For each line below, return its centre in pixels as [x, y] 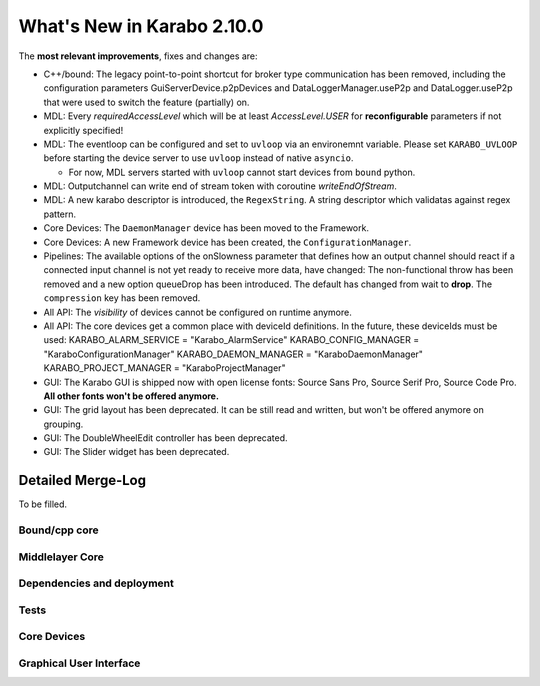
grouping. [63, 424]
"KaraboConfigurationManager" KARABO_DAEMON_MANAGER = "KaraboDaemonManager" [233, 354]
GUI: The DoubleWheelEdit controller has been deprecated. [165, 438]
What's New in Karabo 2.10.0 [141, 26]
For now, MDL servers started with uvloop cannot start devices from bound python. [242, 172]
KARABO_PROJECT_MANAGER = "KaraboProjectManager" [164, 368]
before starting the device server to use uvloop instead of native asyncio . [198, 158]
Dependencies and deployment [96, 583]
